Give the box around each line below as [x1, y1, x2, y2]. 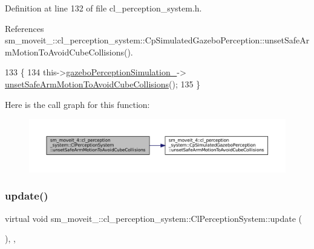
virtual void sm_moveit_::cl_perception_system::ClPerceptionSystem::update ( [5, 212, 303, 224]
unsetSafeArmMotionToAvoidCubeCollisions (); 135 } [5, 77, 201, 90]
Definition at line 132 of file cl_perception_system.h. [5, 2, 202, 14]
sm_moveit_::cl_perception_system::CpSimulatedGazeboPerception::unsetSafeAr [5, 34, 310, 46]
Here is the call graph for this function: [5, 98, 150, 110]
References [5, 22, 44, 34]
